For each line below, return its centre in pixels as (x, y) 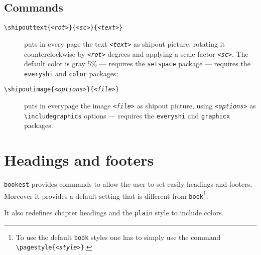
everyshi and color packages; (71, 73)
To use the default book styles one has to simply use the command (118, 237)
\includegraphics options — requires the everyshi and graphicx (127, 115)
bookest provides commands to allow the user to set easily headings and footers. (128, 184)
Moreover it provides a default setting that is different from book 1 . (106, 195)
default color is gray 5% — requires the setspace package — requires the (137, 63)
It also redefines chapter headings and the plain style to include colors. (114, 213)
